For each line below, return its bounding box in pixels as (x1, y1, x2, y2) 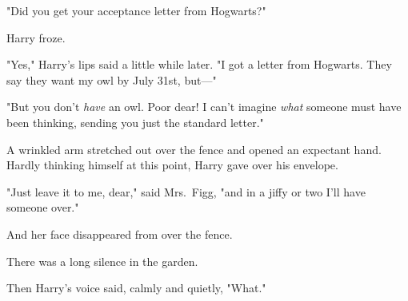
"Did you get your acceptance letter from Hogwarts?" (6, 2, 266, 18)
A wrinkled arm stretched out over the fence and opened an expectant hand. (6, 141, 382, 157)
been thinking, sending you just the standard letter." (6, 113, 264, 130)
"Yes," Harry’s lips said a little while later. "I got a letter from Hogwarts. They (6, 56, 392, 73)
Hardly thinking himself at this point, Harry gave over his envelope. (6, 156, 338, 173)
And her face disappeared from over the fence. (6, 225, 233, 242)
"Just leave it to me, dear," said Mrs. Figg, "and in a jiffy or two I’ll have (6, 183, 366, 200)
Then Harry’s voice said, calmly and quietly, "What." (6, 279, 266, 296)
